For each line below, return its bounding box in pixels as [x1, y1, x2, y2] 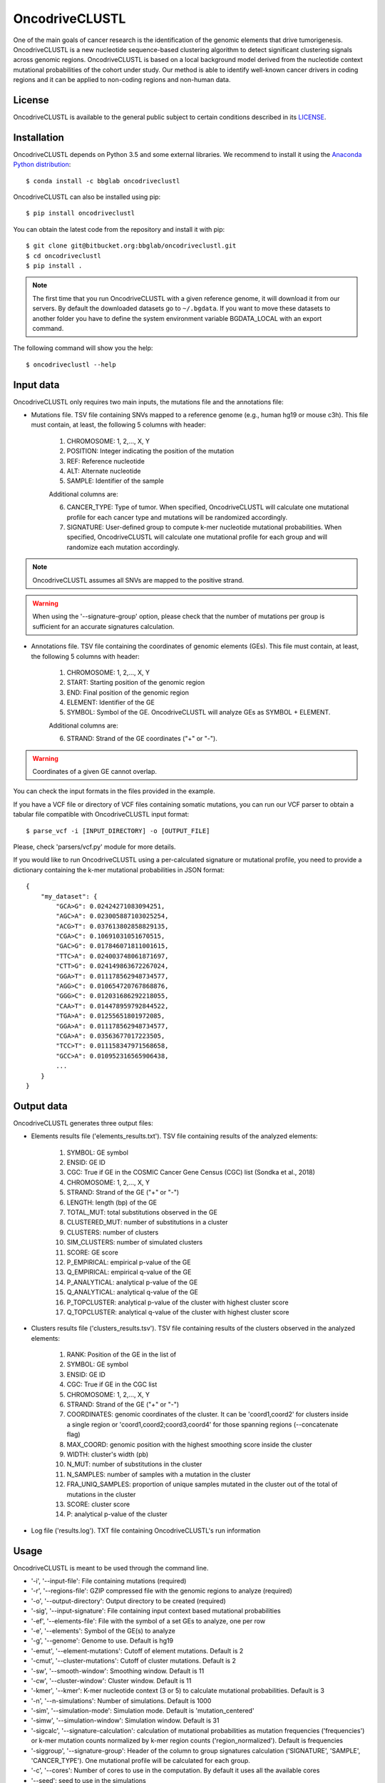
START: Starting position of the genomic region [66, 678, 205, 687]
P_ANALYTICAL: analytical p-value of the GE [66, 1277, 198, 1287]
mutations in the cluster [66, 1490, 136, 1498]
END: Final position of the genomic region [66, 688, 189, 697]
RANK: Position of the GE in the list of [66, 1350, 177, 1359]
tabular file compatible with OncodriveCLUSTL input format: [13, 810, 190, 819]
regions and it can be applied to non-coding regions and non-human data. [13, 76, 231, 84]
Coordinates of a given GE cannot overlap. [32, 767, 157, 776]
